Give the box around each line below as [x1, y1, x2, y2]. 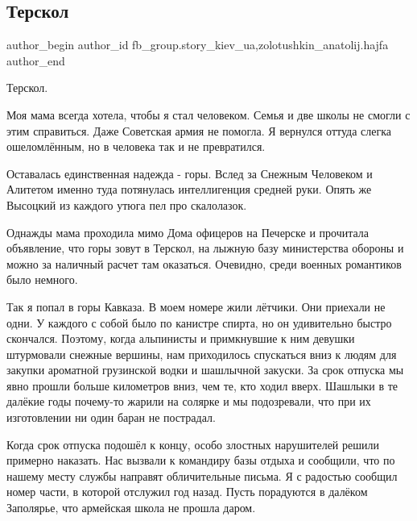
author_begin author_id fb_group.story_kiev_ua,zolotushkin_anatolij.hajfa [6, 36, 389, 53]
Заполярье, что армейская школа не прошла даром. [6, 499, 256, 516]
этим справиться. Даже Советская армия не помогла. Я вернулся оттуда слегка [6, 122, 392, 139]
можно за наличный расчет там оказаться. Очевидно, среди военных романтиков [6, 255, 402, 272]
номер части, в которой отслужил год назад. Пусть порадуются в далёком [6, 483, 368, 500]
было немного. [6, 271, 78, 288]
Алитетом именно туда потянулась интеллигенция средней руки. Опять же [6, 181, 372, 198]
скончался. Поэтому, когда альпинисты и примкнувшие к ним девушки [6, 330, 355, 347]
